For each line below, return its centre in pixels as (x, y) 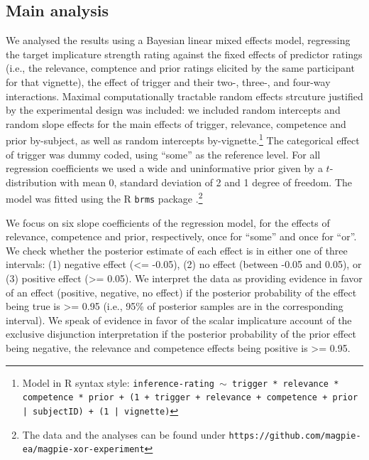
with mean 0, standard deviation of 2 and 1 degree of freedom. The (206, 182)
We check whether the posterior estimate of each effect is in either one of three (177, 250)
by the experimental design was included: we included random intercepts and (173, 110)
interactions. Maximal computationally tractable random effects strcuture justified (184, 96)
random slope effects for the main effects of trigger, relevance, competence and (176, 123)
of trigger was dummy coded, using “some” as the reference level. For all (163, 154)
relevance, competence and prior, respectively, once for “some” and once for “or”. (181, 236)
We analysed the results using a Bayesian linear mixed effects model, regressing (178, 40)
